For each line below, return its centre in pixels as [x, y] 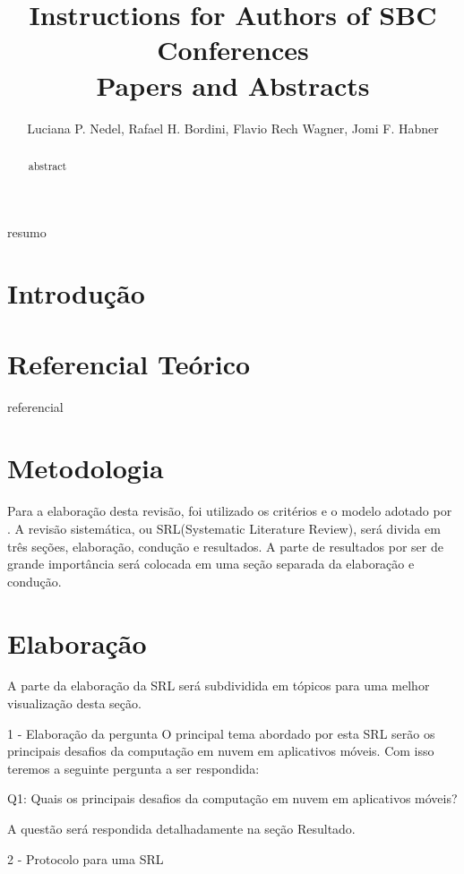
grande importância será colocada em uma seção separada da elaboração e [211, 564]
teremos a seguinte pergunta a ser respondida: [133, 768]
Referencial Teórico [129, 363]
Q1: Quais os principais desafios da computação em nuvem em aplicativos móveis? [232, 798]
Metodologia [86, 468]
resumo [27, 231]
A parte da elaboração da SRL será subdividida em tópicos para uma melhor [219, 685]
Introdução [76, 293]
